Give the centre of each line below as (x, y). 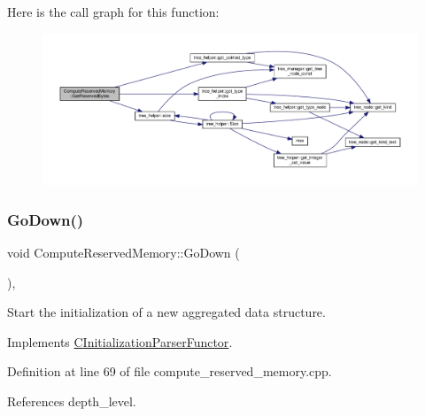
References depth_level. (72, 401)
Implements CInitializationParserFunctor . (120, 341)
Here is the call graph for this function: (113, 12)
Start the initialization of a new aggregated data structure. (166, 312)
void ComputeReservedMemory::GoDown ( (124, 252)
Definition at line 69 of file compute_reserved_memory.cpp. (170, 371)
